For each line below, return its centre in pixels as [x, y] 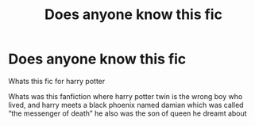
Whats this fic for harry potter [57, 81]
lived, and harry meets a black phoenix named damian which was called [126, 105]
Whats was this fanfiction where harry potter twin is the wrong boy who [126, 96]
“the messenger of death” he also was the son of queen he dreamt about [128, 113]
